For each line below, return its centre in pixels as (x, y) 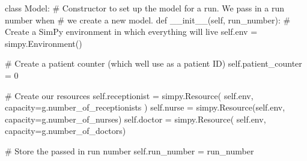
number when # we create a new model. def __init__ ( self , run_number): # (148, 20)
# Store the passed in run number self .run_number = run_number (129, 150)
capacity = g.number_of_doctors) (65, 131)
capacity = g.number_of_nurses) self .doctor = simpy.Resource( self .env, (135, 119)
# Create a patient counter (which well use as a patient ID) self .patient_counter (153, 63)
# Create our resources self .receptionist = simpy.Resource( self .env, (129, 95)
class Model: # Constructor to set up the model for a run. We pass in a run (145, 8)
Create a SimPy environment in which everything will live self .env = (131, 32)
